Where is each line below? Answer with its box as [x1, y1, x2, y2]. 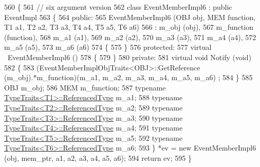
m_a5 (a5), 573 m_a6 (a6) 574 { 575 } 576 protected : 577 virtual [4, 42, 212, 52]
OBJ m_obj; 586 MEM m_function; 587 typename [4, 82, 166, 92]
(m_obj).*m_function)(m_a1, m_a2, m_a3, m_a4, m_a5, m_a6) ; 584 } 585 [4, 72, 253, 83]
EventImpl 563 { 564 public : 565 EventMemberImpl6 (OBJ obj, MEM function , [4, 11, 256, 22]
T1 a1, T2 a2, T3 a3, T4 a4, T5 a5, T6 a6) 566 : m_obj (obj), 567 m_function [4, 22, 253, 32]
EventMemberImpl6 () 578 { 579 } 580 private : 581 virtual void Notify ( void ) [7, 51, 252, 62]
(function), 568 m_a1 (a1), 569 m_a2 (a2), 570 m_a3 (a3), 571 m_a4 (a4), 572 [4, 31, 256, 42]
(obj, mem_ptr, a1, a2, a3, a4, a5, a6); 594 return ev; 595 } [4, 152, 192, 163]
